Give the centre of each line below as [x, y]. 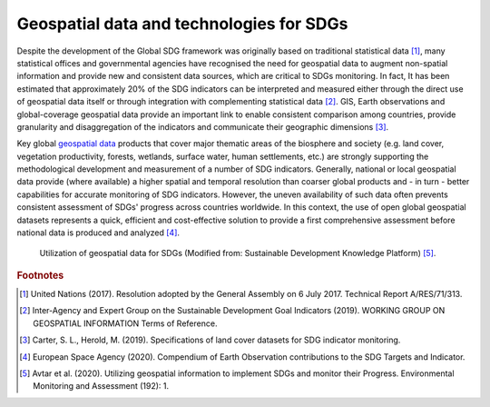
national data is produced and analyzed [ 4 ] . [98, 233]
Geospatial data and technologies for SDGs [182, 24]
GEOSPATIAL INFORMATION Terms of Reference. [125, 323]
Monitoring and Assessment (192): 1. [101, 386]
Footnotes [40, 275]
